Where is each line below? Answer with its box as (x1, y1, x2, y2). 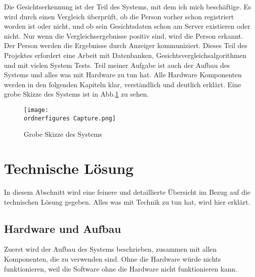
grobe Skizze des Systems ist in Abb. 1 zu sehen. (4, 89, 149, 99)
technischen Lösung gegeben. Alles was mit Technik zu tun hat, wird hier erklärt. (4, 196, 251, 207)
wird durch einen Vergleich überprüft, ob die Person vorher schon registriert (4, 11, 234, 21)
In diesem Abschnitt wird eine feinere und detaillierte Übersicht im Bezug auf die (4, 186, 251, 197)
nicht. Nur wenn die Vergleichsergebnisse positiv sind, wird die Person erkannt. (4, 30, 243, 41)
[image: (24, 106, 49, 113)
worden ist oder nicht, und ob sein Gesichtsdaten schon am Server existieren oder (4, 21, 251, 31)
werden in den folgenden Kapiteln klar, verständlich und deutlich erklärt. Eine (4, 79, 241, 89)
